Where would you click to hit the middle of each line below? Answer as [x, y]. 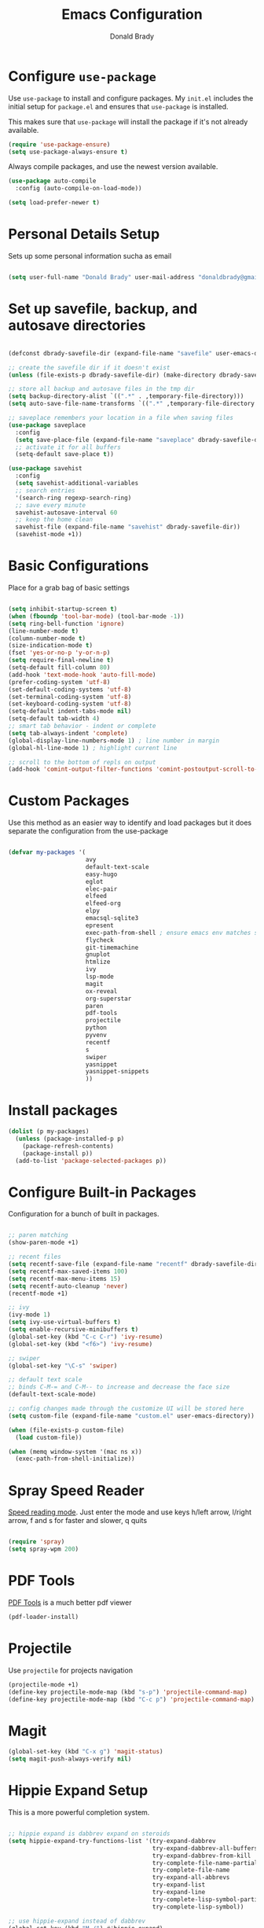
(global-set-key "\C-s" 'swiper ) [63, 1366]
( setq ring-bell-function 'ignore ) [66, 624]
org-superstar [108, 999]
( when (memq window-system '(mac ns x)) [75, 1452]
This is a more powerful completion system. [79, 1812]
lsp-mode [99, 977]
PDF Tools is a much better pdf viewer [70, 1602]
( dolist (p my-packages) [49, 1131]
